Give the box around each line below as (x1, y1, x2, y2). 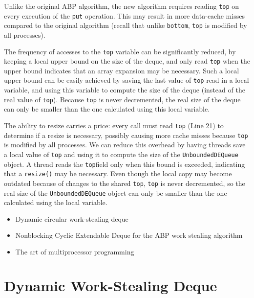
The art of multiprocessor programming (15, 246, 134, 256)
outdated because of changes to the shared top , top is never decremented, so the (4, 178, 245, 188)
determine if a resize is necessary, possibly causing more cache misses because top (4, 130, 248, 140)
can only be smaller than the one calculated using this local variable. (4, 104, 210, 114)
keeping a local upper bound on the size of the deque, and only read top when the (4, 56, 250, 66)
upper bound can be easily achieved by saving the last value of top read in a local (4, 75, 249, 85)
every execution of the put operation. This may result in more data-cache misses (4, 10, 245, 21)
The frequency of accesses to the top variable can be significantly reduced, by (4, 46, 236, 56)
